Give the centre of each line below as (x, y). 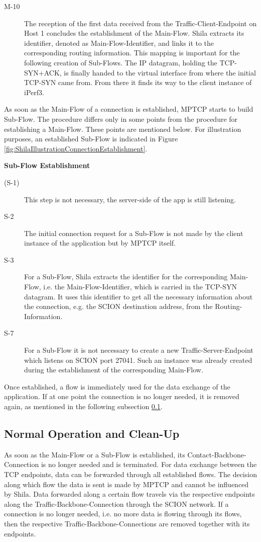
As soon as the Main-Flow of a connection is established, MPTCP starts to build (129, 109)
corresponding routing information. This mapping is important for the (132, 53)
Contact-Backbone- (217, 454)
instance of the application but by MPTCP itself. (100, 243)
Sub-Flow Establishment (47, 165)
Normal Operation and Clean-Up (92, 433)
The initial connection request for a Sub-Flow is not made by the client (134, 233)
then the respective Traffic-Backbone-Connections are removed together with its (127, 523)
